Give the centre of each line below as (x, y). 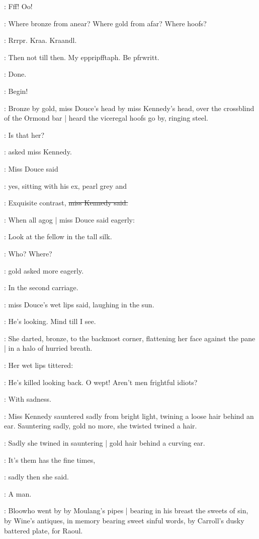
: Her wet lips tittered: (39, 365)
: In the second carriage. (41, 287)
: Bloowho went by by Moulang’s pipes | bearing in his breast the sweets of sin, (126, 510)
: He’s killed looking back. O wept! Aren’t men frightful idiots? (101, 382)
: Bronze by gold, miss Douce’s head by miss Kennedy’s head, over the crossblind (129, 108)
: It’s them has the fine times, (50, 460)
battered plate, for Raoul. (44, 530)
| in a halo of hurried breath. (48, 348)
